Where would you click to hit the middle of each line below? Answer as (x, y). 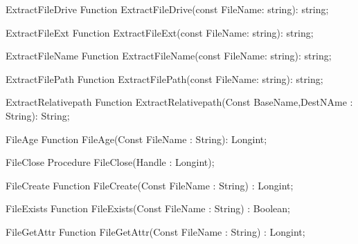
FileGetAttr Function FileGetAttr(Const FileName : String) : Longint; (155, 231)
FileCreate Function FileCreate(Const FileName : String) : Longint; (150, 185)
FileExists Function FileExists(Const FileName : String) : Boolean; (148, 208)
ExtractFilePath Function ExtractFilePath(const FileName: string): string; (164, 78)
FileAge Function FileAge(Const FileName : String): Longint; (136, 139)
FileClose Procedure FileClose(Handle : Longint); (110, 162)
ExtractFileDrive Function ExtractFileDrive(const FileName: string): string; (167, 9)
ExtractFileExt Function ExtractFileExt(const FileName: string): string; (160, 32)
